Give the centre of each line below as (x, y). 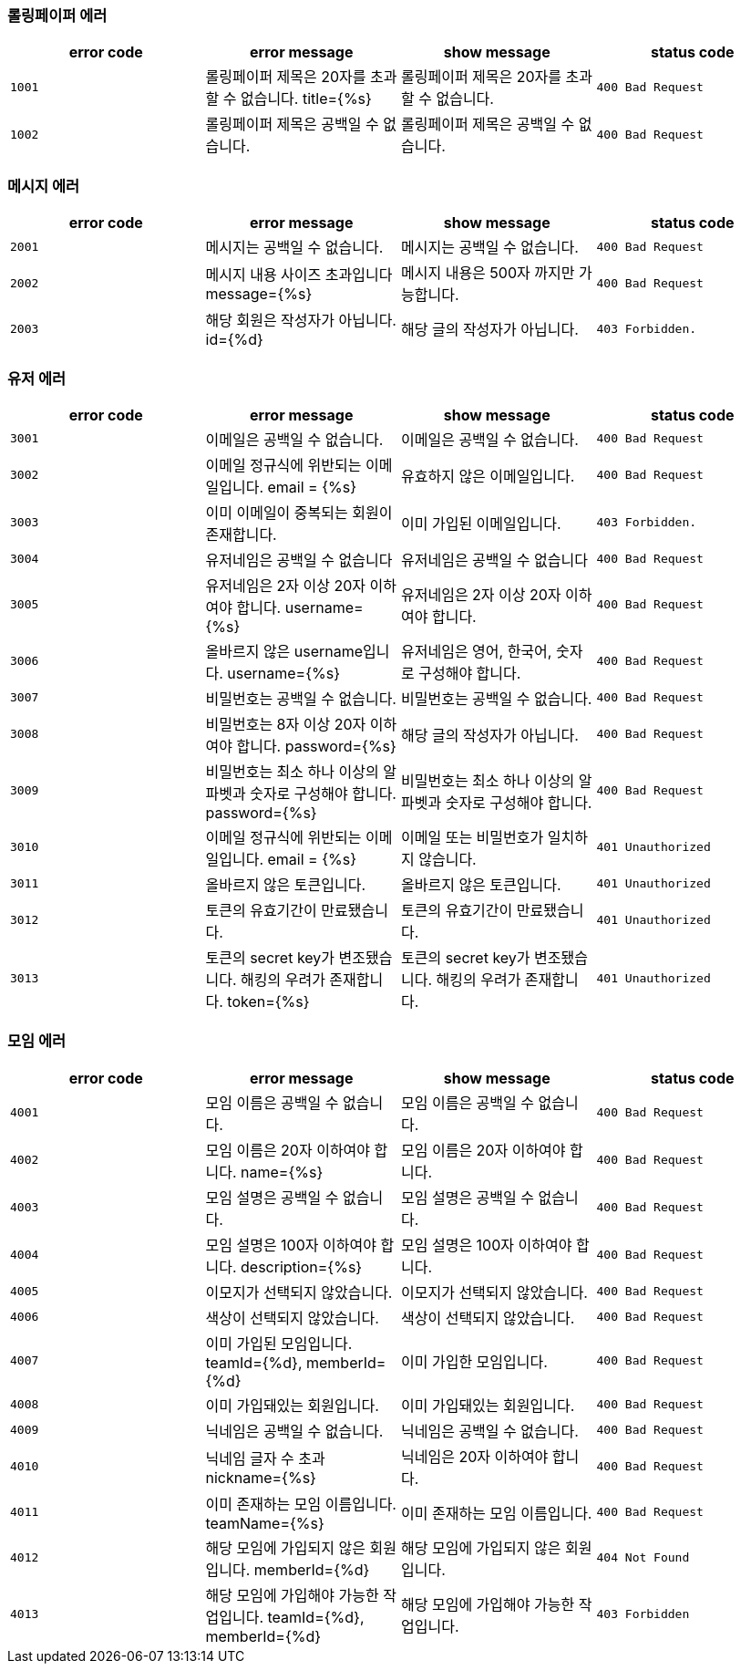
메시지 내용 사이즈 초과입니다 (299, 275)
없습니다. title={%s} (306, 99)
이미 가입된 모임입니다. (279, 1343)
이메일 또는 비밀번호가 (473, 837)
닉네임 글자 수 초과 (265, 1458)
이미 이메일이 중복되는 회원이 (299, 512)
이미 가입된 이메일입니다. (481, 523)
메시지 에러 (44, 186)
